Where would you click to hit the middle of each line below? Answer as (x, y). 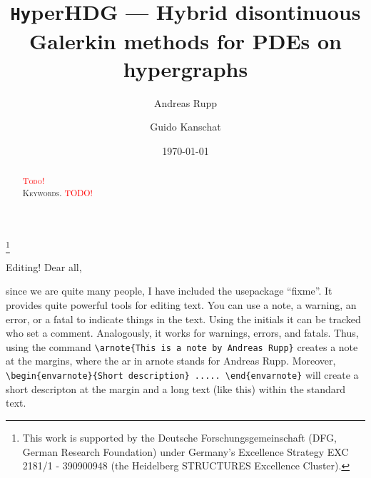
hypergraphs (185, 68)
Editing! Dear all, (44, 266)
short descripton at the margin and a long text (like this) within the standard (176, 388)
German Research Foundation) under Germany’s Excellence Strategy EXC (185, 451)
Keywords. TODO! (57, 192)
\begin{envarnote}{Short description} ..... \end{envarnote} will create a (182, 375)
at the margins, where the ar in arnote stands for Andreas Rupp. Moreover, (171, 361)
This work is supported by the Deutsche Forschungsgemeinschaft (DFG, (179, 437)
